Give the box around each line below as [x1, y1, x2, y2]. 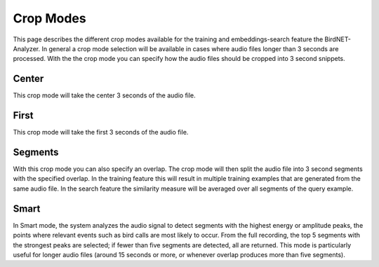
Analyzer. [13, 44, 41, 53]
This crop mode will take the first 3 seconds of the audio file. [13, 128, 189, 137]
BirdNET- [324, 35, 351, 43]
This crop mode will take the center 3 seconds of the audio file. [13, 91, 196, 100]
